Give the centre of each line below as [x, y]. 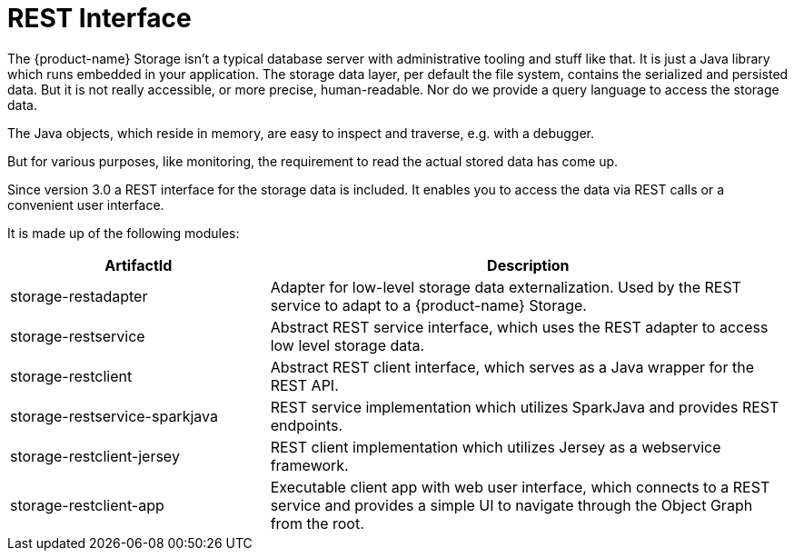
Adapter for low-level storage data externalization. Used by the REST [506, 287]
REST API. [304, 385]
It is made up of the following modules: [124, 233]
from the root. [317, 523]
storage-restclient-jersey [95, 456]
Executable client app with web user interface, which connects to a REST [520, 487]
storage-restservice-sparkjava [114, 416]
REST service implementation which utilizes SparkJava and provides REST [525, 407]
